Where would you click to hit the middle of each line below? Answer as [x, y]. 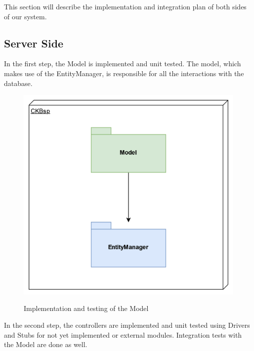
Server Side [34, 43]
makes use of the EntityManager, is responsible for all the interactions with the [124, 73]
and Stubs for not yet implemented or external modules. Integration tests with [123, 334]
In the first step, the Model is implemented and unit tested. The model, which [123, 64]
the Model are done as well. [46, 344]
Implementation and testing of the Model [86, 308]
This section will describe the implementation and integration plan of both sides [125, 6]
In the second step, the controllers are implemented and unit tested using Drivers [127, 325]
